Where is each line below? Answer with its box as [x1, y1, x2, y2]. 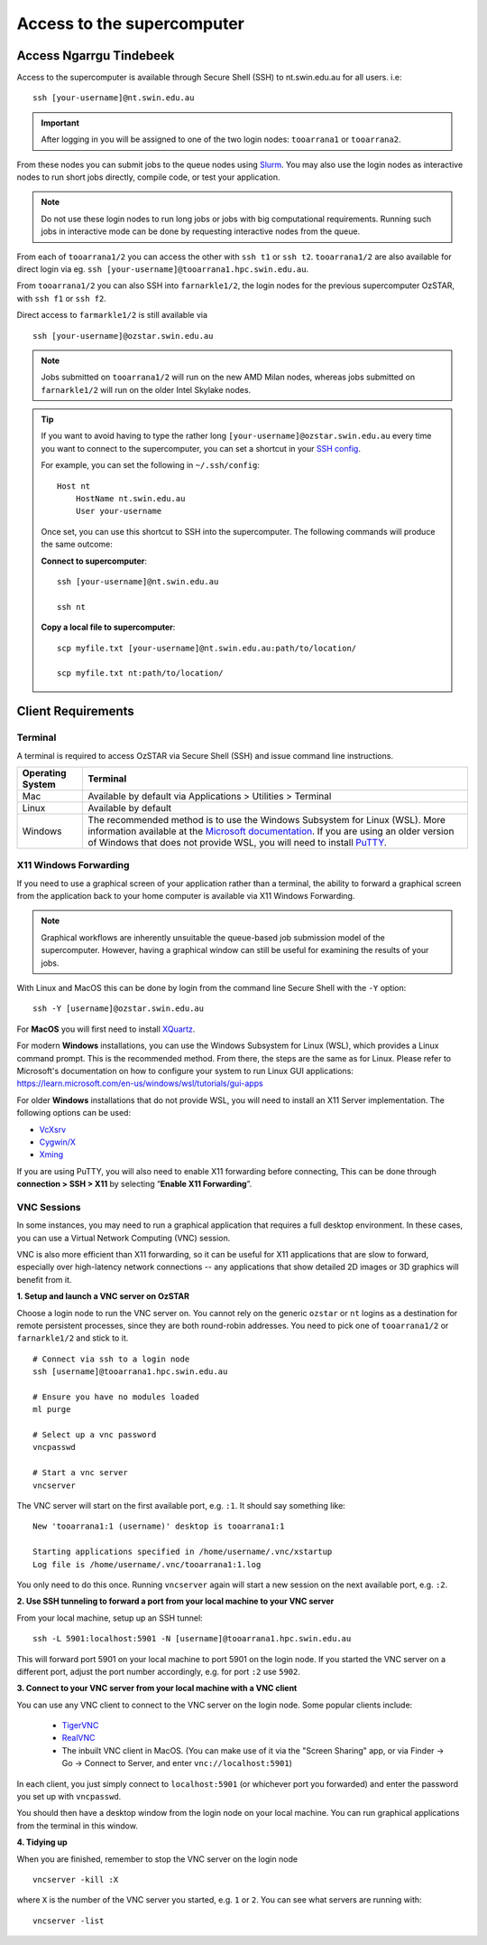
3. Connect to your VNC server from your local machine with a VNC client [16, 1683, 298, 1694]
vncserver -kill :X [32, 1875, 119, 1884]
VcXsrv [39, 1124, 67, 1135]
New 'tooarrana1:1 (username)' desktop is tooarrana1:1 [32, 1521, 285, 1531]
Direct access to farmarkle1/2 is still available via [16, 310, 207, 321]
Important [41, 117, 80, 128]
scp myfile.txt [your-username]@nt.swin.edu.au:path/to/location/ [57, 642, 357, 653]
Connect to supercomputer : [41, 556, 148, 566]
